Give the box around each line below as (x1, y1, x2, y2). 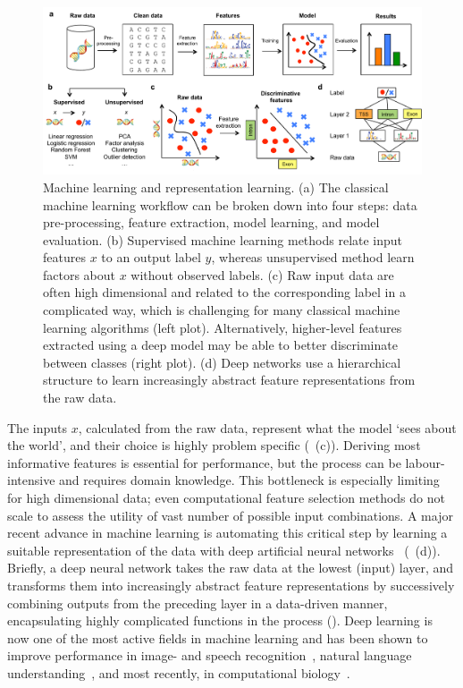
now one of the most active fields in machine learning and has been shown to (7, 628, 428, 647)
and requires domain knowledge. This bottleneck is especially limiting (59, 471, 440, 489)
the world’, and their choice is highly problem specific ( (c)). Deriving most (7, 436, 421, 454)
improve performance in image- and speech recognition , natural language (7, 646, 412, 665)
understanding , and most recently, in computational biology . (7, 663, 350, 682)
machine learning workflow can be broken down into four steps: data (43, 195, 417, 214)
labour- (405, 453, 445, 471)
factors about (43, 265, 116, 284)
